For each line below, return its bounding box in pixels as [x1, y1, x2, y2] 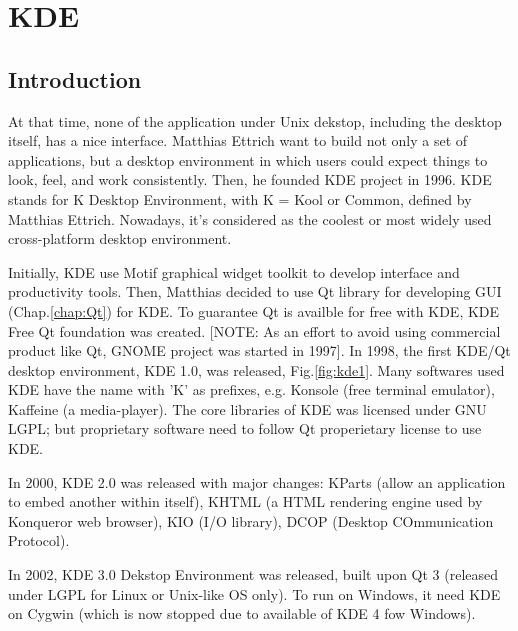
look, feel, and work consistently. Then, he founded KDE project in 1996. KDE [8, 169, 492, 190]
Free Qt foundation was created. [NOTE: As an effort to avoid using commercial [8, 320, 501, 341]
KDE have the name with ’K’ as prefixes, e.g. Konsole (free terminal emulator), [8, 379, 495, 400]
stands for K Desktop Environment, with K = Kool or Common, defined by [8, 188, 472, 209]
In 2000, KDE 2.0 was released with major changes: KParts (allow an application [8, 471, 506, 492]
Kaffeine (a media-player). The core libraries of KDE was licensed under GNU [8, 398, 487, 419]
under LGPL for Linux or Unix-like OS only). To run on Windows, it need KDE [8, 583, 501, 604]
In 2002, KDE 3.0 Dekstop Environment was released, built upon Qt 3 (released [8, 564, 499, 585]
